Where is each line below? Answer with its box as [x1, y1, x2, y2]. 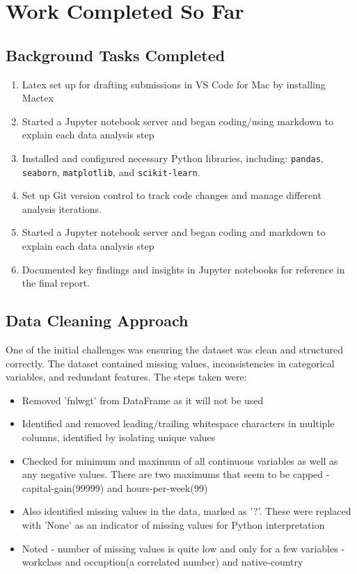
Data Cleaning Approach [6, 310, 189, 331]
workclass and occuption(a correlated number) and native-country [22, 555, 303, 569]
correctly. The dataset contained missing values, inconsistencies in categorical [6, 356, 335, 370]
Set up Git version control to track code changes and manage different [22, 188, 322, 202]
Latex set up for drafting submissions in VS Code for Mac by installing [22, 77, 326, 91]
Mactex [22, 90, 54, 105]
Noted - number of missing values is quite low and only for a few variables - [22, 541, 345, 555]
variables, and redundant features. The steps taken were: [6, 369, 247, 384]
